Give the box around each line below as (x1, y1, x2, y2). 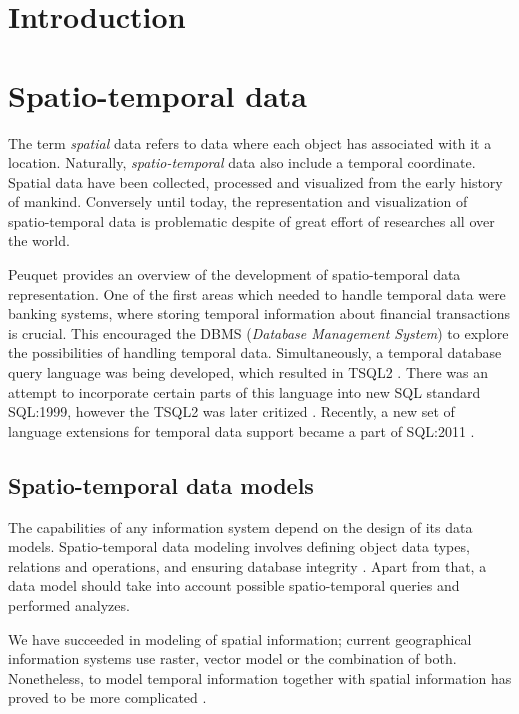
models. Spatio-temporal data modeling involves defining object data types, (8, 536, 470, 557)
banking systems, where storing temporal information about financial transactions (8, 303, 510, 324)
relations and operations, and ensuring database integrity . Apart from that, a (8, 555, 487, 576)
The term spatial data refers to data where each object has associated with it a (8, 132, 492, 153)
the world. (8, 230, 70, 251)
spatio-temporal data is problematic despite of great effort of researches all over (8, 210, 495, 231)
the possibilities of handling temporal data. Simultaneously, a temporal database (8, 342, 502, 363)
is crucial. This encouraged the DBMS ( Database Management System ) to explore (8, 322, 509, 343)
